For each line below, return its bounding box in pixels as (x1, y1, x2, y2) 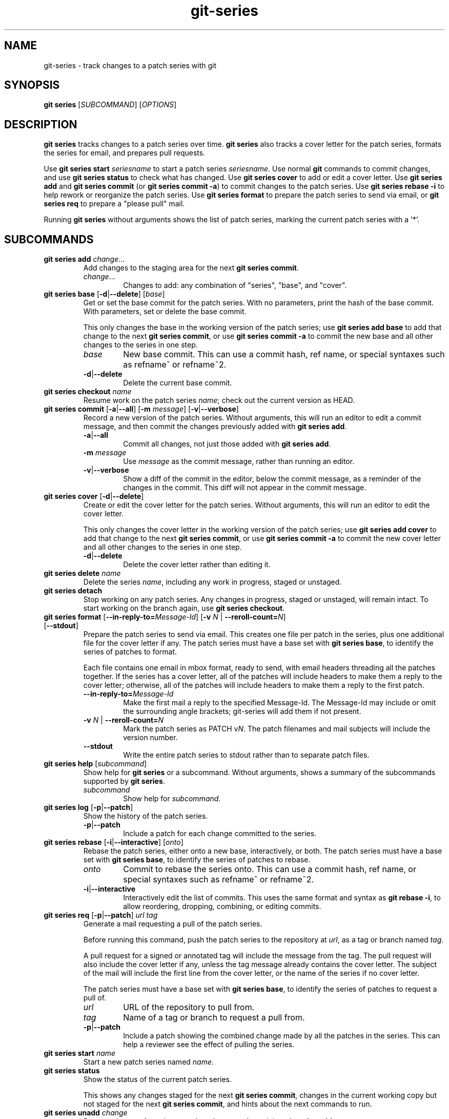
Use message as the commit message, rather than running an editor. (123, 457, 355, 466)
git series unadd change (44, 1108, 128, 1117)
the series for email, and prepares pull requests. (44, 148, 206, 158)
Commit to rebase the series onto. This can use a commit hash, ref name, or (123, 864, 416, 875)
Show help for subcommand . (123, 794, 221, 803)
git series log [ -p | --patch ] (44, 803, 133, 812)
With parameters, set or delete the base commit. (83, 307, 247, 316)
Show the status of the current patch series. (83, 1075, 232, 1084)
